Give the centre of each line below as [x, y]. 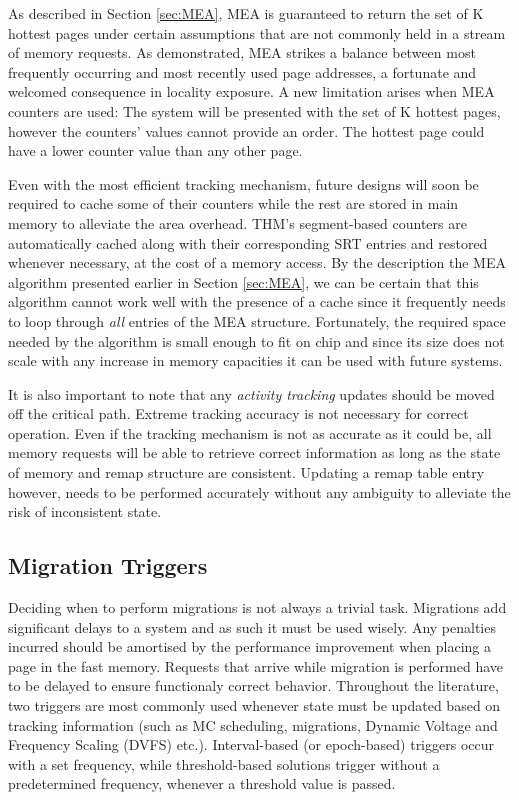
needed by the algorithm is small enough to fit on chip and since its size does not [256, 340]
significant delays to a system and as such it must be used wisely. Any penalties [252, 626]
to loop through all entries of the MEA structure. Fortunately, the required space [257, 320]
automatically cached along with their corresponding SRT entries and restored [248, 242]
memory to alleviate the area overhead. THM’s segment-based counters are [237, 222]
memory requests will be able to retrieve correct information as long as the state [254, 452]
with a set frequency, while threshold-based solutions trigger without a [224, 763]
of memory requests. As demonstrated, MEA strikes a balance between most [242, 52]
